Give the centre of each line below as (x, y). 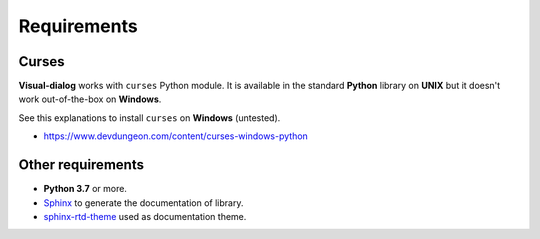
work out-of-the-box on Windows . (90, 99)
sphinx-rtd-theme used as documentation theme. (145, 216)
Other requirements (81, 165)
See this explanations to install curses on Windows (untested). (149, 117)
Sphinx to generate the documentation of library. (143, 202)
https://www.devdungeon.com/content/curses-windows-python (176, 136)
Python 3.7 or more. (85, 189)
